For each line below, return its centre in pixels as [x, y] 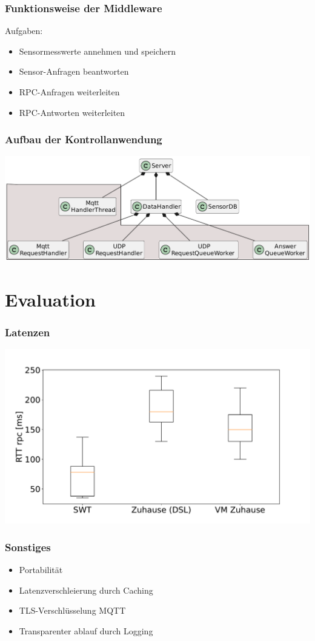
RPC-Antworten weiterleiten [72, 112]
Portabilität [41, 570]
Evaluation [50, 299]
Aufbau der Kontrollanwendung [84, 139]
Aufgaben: [24, 31]
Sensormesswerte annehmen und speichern [98, 51]
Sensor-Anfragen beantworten [74, 71]
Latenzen [28, 332]
